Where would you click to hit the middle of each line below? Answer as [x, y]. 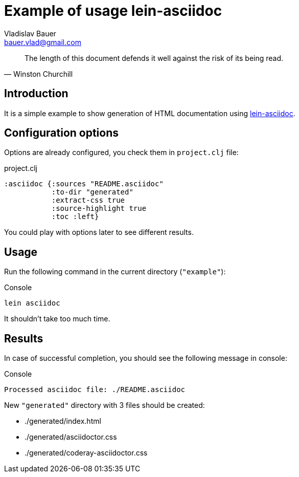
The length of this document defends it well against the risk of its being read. [154, 58]
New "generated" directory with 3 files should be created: [105, 405]
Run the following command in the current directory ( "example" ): [115, 272]
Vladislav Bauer [30, 33]
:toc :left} [75, 217]
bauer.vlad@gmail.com [43, 42]
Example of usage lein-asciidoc [113, 11]
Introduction [36, 94]
